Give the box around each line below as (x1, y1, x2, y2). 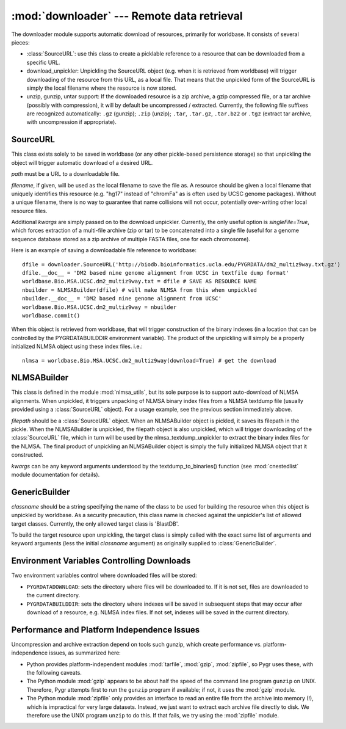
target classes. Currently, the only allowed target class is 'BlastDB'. (11, 520, 179, 528)
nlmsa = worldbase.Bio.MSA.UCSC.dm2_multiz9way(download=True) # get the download (22, 357, 276, 364)
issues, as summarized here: (49, 649, 121, 656)
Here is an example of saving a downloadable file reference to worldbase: (11, 247, 197, 254)
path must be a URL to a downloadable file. (11, 170, 120, 178)
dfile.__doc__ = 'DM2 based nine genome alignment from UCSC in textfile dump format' (22, 269, 289, 277)
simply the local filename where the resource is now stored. (26, 84, 177, 92)
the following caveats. (26, 669, 82, 676)
